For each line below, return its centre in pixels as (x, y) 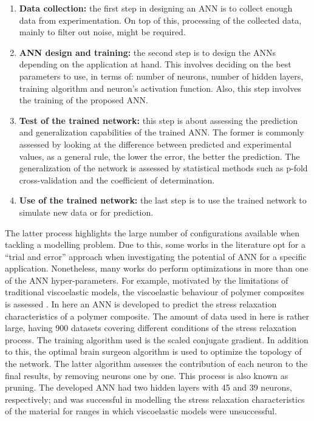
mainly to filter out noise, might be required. (102, 32)
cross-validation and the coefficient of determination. (117, 180)
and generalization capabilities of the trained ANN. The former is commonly (162, 132)
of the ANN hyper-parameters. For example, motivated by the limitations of (147, 280)
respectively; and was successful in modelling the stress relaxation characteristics (155, 399)
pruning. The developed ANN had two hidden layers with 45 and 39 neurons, (148, 387)
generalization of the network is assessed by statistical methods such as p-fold (163, 168)
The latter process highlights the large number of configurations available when (152, 232)
